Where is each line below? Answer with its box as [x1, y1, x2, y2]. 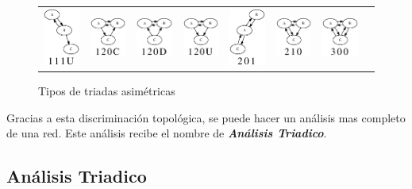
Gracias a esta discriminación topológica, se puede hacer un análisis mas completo [6, 109, 406, 125]
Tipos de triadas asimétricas [38, 83, 175, 99]
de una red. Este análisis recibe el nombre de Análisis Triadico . [6, 125, 327, 141]
